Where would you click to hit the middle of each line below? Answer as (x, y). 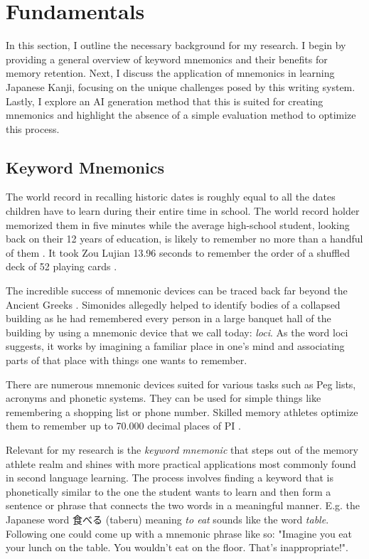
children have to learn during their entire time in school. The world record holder (183, 211)
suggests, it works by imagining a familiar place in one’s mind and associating (175, 346)
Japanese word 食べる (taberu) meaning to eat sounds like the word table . (167, 519)
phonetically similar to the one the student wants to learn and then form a (169, 491)
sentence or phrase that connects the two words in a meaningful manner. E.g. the (183, 505)
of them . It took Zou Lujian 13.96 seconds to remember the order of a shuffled (178, 252)
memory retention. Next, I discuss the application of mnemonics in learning (170, 73)
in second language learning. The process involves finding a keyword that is (170, 478)
